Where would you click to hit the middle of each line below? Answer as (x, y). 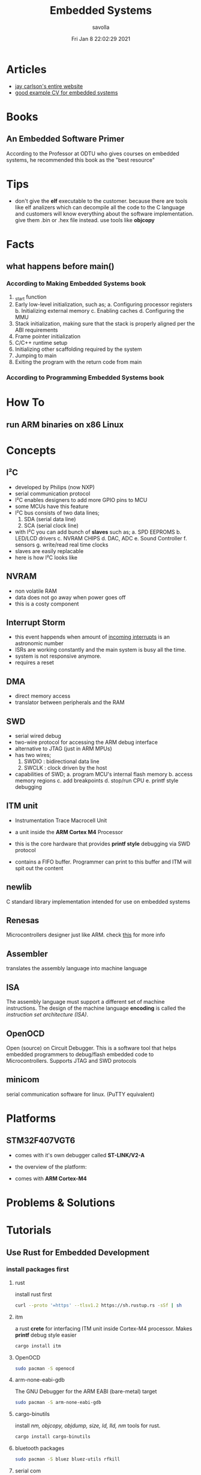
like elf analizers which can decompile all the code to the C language (100, 207)
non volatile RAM (36, 591)
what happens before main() (60, 266)
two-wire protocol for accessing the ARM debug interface (86, 742)
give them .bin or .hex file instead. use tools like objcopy (85, 220)
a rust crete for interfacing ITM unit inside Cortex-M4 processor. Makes (103, 1328)
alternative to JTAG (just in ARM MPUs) (63, 749)
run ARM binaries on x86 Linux (65, 425)
